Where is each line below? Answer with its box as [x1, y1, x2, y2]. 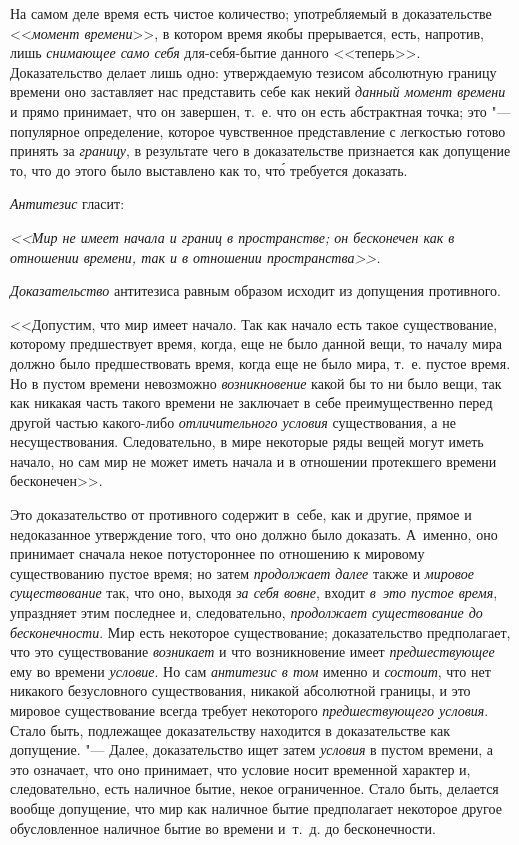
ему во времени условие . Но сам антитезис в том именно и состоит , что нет [10, 660, 491, 681]
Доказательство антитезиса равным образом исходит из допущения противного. [10, 280, 501, 301]
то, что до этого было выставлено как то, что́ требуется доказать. [10, 159, 408, 180]
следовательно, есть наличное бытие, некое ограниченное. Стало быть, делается [10, 778, 499, 799]
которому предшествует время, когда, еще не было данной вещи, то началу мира [10, 333, 502, 354]
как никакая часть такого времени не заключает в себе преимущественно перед [10, 392, 493, 413]
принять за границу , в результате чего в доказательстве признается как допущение [10, 140, 511, 161]
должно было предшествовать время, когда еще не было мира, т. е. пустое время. [10, 352, 511, 373]
